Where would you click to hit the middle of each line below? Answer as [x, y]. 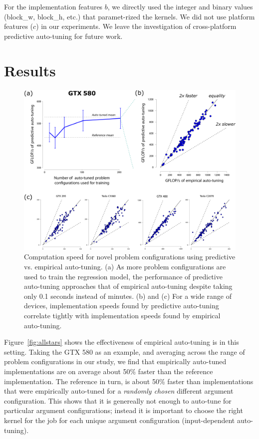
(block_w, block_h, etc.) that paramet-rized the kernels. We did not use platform [129, 16]
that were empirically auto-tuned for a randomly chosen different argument [119, 391]
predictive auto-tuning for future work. [63, 36]
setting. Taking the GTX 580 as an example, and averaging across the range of [125, 351]
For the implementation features [53, 6]
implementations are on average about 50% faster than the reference [109, 371]
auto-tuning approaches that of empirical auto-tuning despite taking [128, 286]
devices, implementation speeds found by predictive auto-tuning [122, 306]
